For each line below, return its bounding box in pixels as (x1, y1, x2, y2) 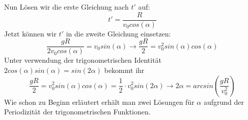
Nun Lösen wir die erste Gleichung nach (4, 2, 129, 12)
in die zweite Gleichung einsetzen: (66, 28, 171, 38)
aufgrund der (203, 96, 244, 107)
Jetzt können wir (4, 28, 57, 38)
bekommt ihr (104, 64, 145, 75)
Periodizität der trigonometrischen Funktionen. (4, 106, 151, 117)
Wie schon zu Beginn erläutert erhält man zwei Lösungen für (4, 96, 195, 107)
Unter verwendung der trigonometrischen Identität (4, 55, 162, 65)
